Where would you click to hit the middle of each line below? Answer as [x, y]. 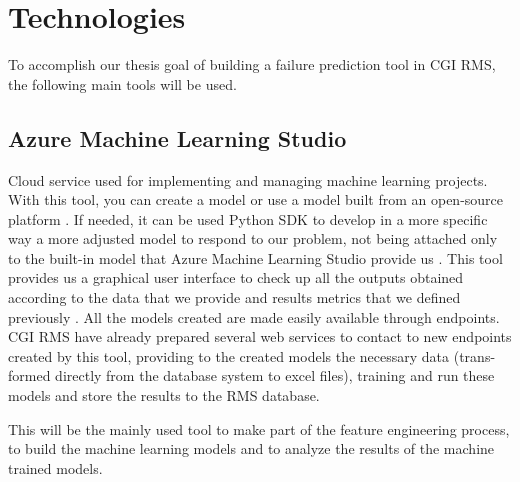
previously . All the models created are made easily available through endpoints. [254, 316]
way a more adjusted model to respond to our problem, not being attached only [253, 238]
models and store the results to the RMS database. [164, 395]
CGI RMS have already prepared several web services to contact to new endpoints [260, 336]
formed [29, 375]
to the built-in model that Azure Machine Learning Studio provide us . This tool [255, 257]
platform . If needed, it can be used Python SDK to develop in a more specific [248, 218]
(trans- [474, 355]
